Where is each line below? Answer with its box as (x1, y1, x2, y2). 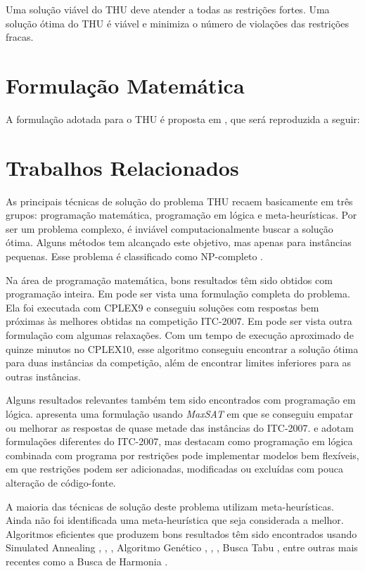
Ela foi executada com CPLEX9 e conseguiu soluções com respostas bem (6, 300, 319, 314)
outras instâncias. (6, 368, 81, 383)
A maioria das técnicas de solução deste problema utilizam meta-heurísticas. (6, 499, 334, 513)
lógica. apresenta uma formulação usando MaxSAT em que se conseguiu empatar (6, 406, 354, 421)
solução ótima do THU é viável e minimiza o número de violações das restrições (6, 15, 350, 30)
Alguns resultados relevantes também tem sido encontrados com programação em (6, 392, 356, 407)
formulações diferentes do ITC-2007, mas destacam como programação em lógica (6, 434, 353, 449)
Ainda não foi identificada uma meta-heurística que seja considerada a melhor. (6, 513, 344, 527)
